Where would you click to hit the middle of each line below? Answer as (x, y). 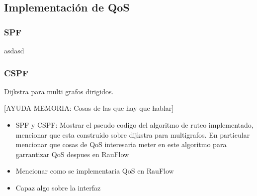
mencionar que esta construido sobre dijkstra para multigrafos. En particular (133, 134)
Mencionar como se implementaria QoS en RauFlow (95, 171)
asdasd (14, 50)
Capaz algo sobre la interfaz (58, 187)
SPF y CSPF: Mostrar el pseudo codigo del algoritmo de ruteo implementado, (134, 125)
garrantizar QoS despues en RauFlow (72, 154)
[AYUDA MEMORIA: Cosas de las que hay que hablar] (89, 108)
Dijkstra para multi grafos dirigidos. (59, 91)
